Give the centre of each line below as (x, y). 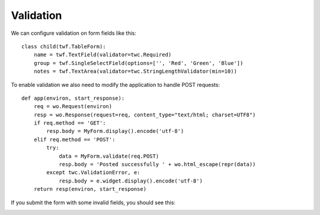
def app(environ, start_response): (73, 98)
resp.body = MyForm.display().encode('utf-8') (115, 131)
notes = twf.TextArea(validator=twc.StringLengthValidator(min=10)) (135, 71)
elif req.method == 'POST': (74, 139)
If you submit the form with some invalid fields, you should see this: (93, 202)
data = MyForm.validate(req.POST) (109, 156)
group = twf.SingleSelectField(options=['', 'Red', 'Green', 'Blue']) (138, 63)
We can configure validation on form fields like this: (73, 33)
